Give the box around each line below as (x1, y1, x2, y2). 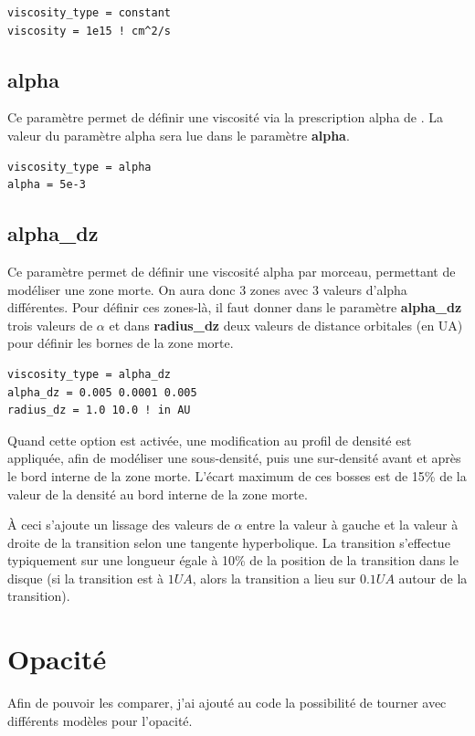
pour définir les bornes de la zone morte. (7, 333, 234, 352)
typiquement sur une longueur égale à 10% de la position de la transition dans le (7, 551, 459, 570)
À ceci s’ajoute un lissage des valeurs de (7, 515, 230, 534)
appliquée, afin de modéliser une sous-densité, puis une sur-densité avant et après (7, 448, 461, 468)
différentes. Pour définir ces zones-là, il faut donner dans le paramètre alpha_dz (7, 298, 462, 317)
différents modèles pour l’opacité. (7, 710, 193, 730)
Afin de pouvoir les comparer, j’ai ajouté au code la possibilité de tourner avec (7, 693, 447, 712)
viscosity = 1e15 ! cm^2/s (7, 24, 171, 37)
